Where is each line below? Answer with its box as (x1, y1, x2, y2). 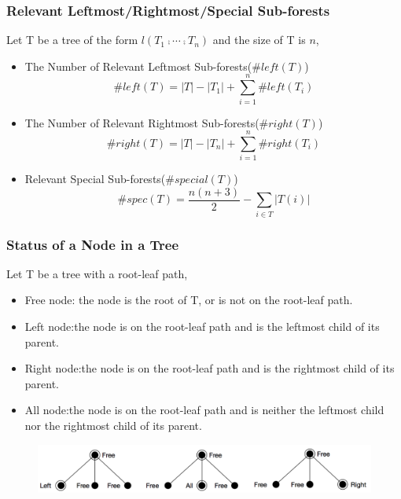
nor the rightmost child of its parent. (24, 417, 202, 434)
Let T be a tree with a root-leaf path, (6, 265, 188, 281)
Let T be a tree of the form (6, 31, 138, 48)
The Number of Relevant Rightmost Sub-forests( (24, 114, 259, 130)
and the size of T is (212, 31, 306, 48)
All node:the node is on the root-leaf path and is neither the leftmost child (24, 402, 384, 418)
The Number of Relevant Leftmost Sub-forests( (24, 57, 252, 74)
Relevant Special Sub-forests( (24, 171, 166, 187)
